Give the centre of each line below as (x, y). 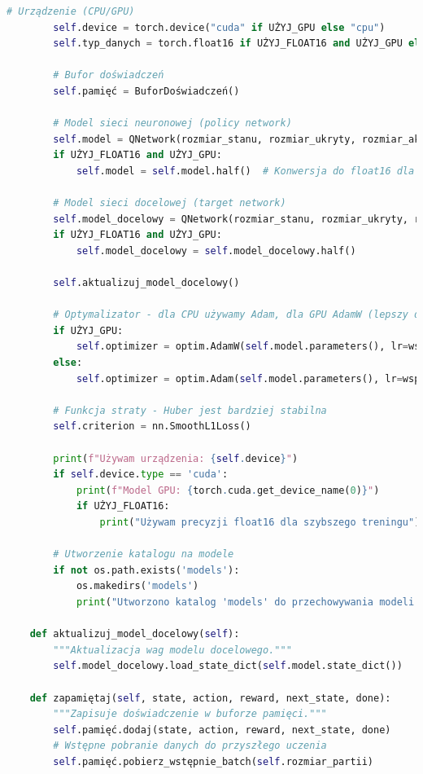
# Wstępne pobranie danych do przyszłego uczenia (190, 746)
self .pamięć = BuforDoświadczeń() (146, 91)
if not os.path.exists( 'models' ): (146, 570)
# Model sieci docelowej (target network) (170, 203)
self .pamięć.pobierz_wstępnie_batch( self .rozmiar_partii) (214, 761)
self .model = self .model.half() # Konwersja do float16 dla (245, 171)
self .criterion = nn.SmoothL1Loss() (152, 427)
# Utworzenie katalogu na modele (144, 554)
